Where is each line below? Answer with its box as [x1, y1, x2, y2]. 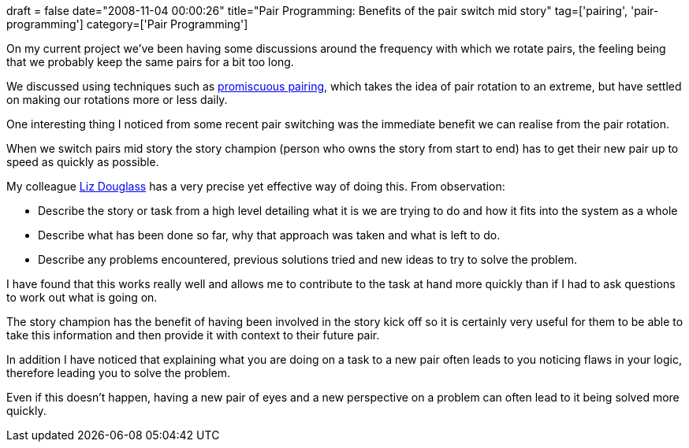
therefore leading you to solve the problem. [6, 366, 231, 380]
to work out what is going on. [6, 291, 158, 304]
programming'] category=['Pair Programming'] [6, 17, 248, 31]
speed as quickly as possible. [6, 155, 159, 168]
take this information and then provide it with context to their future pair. [6, 328, 380, 342]
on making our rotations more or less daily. [6, 93, 228, 106]
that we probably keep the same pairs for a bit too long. [6, 55, 294, 68]
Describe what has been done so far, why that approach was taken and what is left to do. [38, 228, 501, 242]
